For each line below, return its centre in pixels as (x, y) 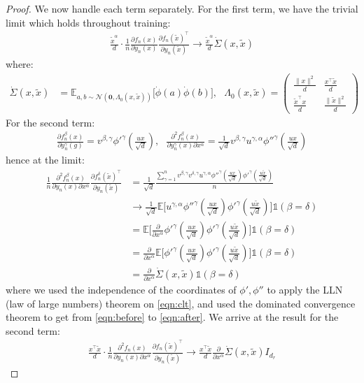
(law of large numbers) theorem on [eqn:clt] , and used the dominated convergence (181, 303)
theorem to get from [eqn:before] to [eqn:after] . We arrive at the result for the (172, 317)
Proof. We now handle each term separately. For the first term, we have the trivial (182, 8)
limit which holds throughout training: (88, 22)
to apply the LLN (305, 290)
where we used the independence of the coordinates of (121, 290)
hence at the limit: (45, 160)
